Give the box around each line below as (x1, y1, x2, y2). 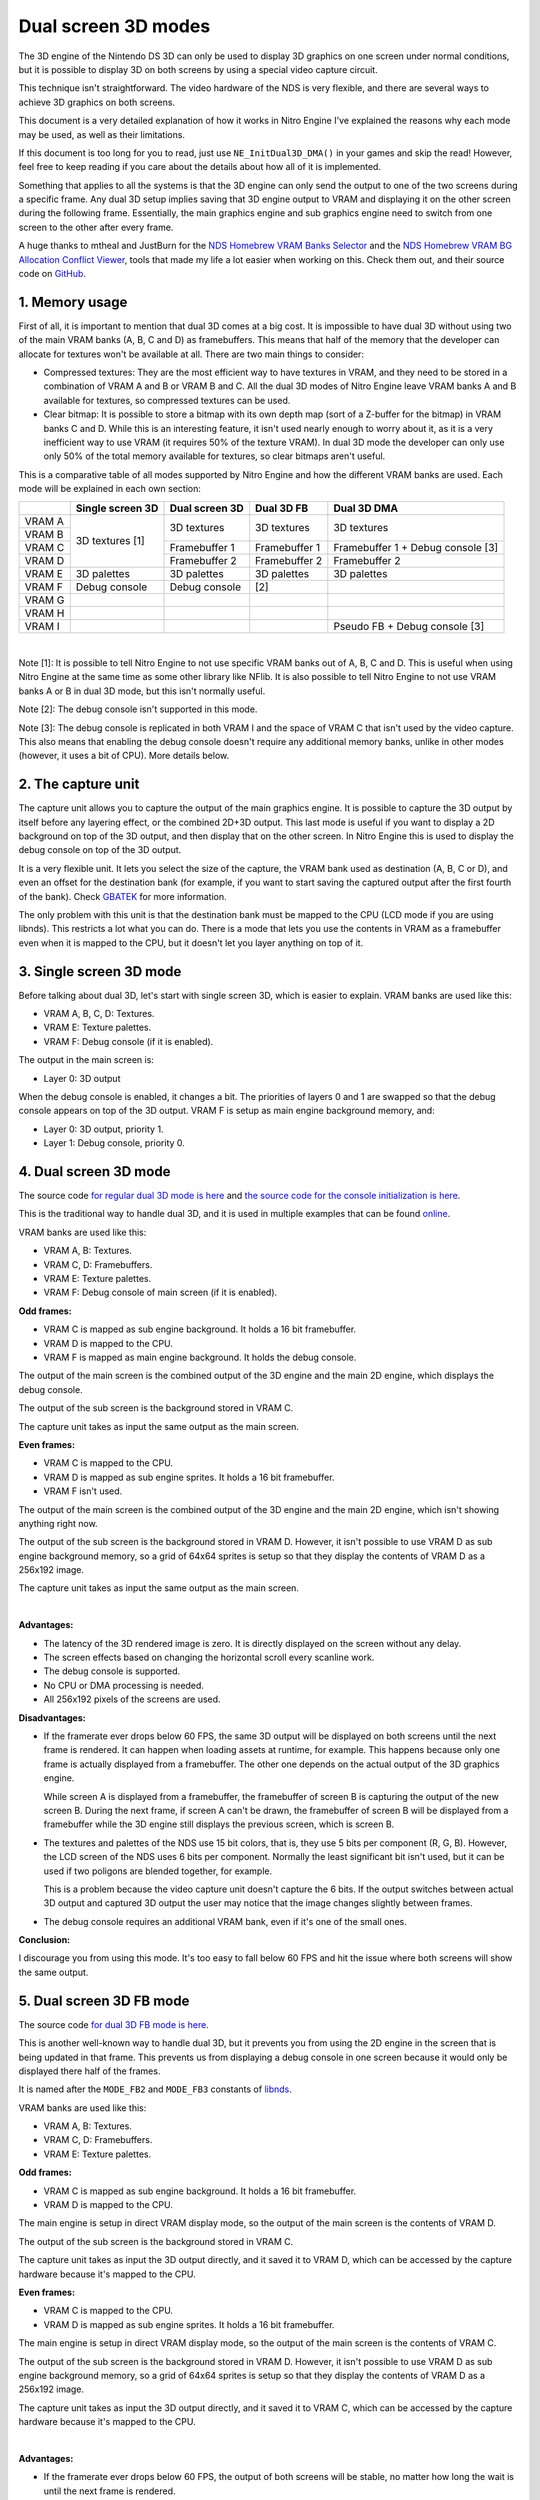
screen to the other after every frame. (18, 221, 174, 233)
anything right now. (18, 1517, 99, 1529)
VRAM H (24, 606, 65, 620)
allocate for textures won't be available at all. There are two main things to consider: (18, 348, 365, 360)
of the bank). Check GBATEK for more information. (18, 890, 227, 902)
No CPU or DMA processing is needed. (43, 1679, 205, 1691)
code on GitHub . (18, 268, 87, 280)
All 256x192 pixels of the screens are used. (43, 1693, 221, 1705)
